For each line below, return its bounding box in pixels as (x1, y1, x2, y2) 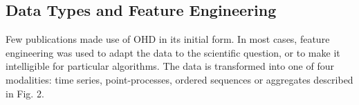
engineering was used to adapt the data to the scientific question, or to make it (6, 45, 340, 59)
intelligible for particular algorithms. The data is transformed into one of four (6, 59, 335, 73)
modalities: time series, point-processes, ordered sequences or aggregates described (6, 72, 353, 86)
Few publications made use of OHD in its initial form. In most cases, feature (6, 32, 330, 46)
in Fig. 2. (6, 86, 44, 100)
